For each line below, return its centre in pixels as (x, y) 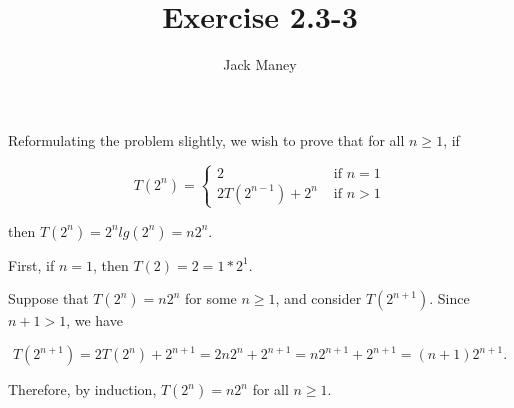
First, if (31, 264)
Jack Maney (260, 64)
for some (210, 298)
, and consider (318, 298)
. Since (449, 298)
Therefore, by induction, (82, 389)
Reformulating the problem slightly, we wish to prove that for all (206, 139)
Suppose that (48, 298)
